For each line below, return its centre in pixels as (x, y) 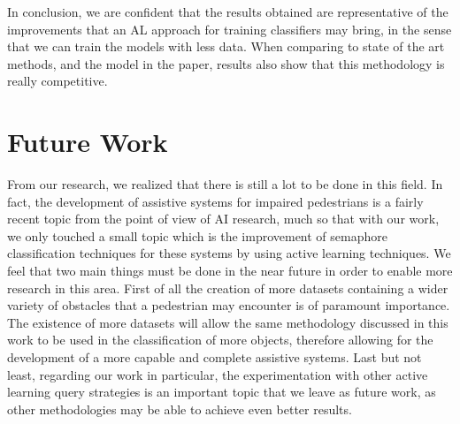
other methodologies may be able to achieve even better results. (180, 409)
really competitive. (57, 81)
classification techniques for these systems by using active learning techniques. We (229, 253)
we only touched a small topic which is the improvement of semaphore (197, 235)
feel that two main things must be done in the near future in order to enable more (230, 271)
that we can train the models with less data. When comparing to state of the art (226, 46)
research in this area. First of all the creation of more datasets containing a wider (228, 288)
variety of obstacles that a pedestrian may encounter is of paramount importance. (229, 305)
